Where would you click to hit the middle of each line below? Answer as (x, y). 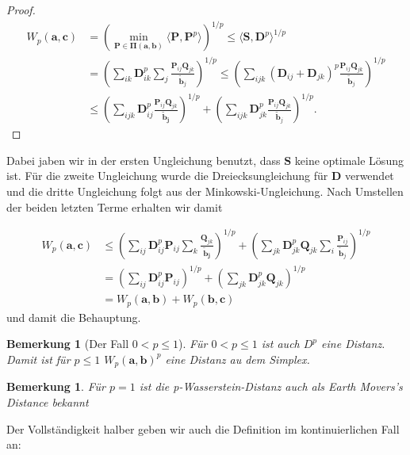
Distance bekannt (48, 401)
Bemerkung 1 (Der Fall (68, 344)
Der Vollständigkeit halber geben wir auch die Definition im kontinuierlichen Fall (203, 428)
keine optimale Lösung (349, 160)
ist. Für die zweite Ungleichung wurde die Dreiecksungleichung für (167, 176)
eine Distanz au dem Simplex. (238, 359)
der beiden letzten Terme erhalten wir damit (115, 206)
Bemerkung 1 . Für (56, 386)
